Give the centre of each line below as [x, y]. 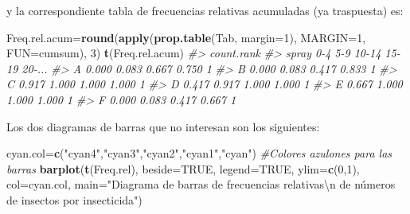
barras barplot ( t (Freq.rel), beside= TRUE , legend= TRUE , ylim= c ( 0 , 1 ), [183, 168]
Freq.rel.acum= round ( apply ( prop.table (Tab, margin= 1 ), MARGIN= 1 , [186, 37]
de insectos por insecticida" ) [74, 199]
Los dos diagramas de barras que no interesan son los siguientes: [163, 126]
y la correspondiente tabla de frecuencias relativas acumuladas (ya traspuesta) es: [205, 10]
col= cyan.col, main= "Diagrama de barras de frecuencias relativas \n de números [201, 184]
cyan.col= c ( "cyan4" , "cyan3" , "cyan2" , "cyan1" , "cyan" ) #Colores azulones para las [199, 153]
